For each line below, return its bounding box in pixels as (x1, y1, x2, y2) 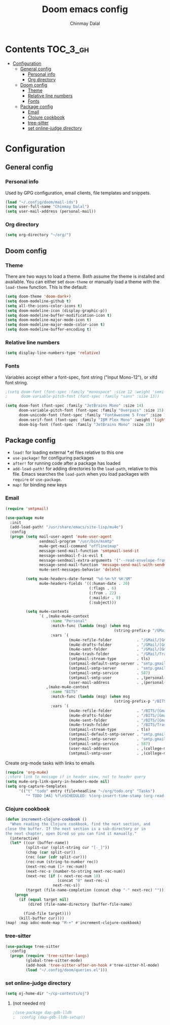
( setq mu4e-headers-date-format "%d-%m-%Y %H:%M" (25, 576, 133, 582)
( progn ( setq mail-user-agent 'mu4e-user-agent (10, 534, 112, 539)
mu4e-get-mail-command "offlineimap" (39, 543, 119, 549)
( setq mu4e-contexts (25, 609, 69, 614)
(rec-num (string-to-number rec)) (25, 859, 99, 864)
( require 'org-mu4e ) (5, 770, 49, 775)
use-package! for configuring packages (12, 455, 94, 461)
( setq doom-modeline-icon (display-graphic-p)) (5, 308, 108, 313)
